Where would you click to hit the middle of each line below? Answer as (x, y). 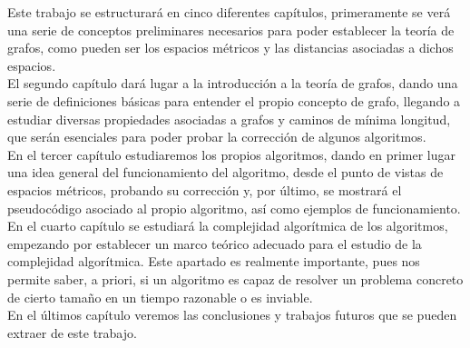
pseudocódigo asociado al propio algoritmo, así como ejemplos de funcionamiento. (234, 208)
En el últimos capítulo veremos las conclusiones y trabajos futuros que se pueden (232, 315)
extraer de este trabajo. (72, 332)
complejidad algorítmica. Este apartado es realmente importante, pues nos (214, 261)
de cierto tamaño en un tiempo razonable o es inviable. (160, 297)
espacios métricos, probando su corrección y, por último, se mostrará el (205, 189)
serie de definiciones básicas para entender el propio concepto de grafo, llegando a (234, 100)
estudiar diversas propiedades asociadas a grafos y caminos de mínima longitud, (229, 119)
